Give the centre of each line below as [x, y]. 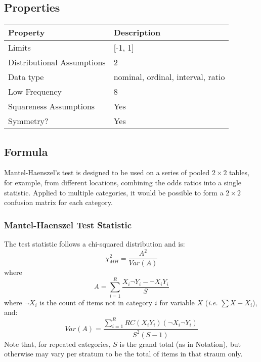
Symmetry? [28, 121]
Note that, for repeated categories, [57, 344]
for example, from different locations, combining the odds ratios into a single [123, 182]
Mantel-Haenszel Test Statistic [68, 225]
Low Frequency [35, 92]
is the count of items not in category [96, 302]
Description [137, 32]
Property [27, 32]
